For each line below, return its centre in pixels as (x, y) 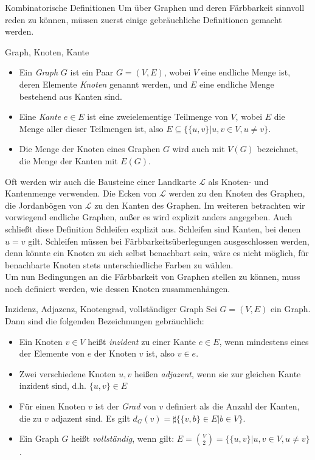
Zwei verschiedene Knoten (67, 373)
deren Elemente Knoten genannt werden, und (103, 84)
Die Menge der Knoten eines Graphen (90, 149)
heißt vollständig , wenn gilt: (123, 438)
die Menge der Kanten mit (68, 160)
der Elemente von (52, 353)
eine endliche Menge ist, (246, 72)
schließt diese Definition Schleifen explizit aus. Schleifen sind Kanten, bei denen (153, 228)
